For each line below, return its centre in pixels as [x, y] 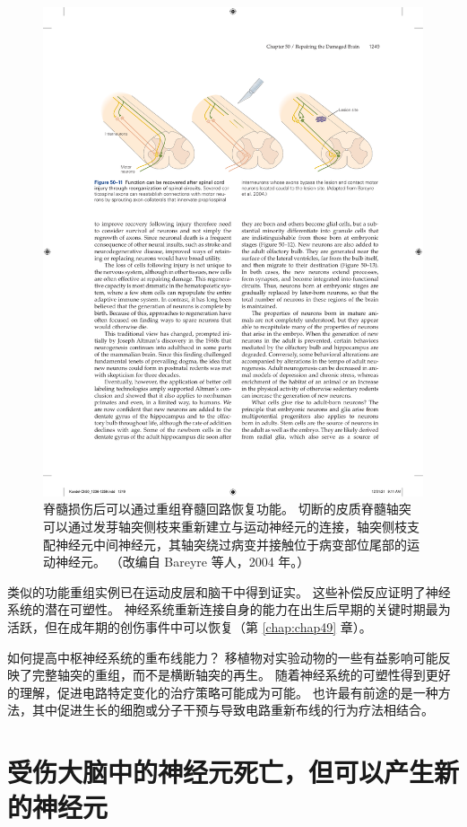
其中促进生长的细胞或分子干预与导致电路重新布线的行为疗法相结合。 [233, 710]
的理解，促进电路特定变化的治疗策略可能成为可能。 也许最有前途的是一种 [223, 692]
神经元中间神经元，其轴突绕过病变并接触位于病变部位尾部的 [231, 544]
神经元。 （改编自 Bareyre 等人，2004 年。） [182, 562]
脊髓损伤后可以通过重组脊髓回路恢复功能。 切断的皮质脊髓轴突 [227, 509]
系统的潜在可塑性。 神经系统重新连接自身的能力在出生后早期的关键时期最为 [229, 609]
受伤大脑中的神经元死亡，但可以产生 [221, 772]
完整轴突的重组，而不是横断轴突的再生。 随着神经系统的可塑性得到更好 [241, 675]
